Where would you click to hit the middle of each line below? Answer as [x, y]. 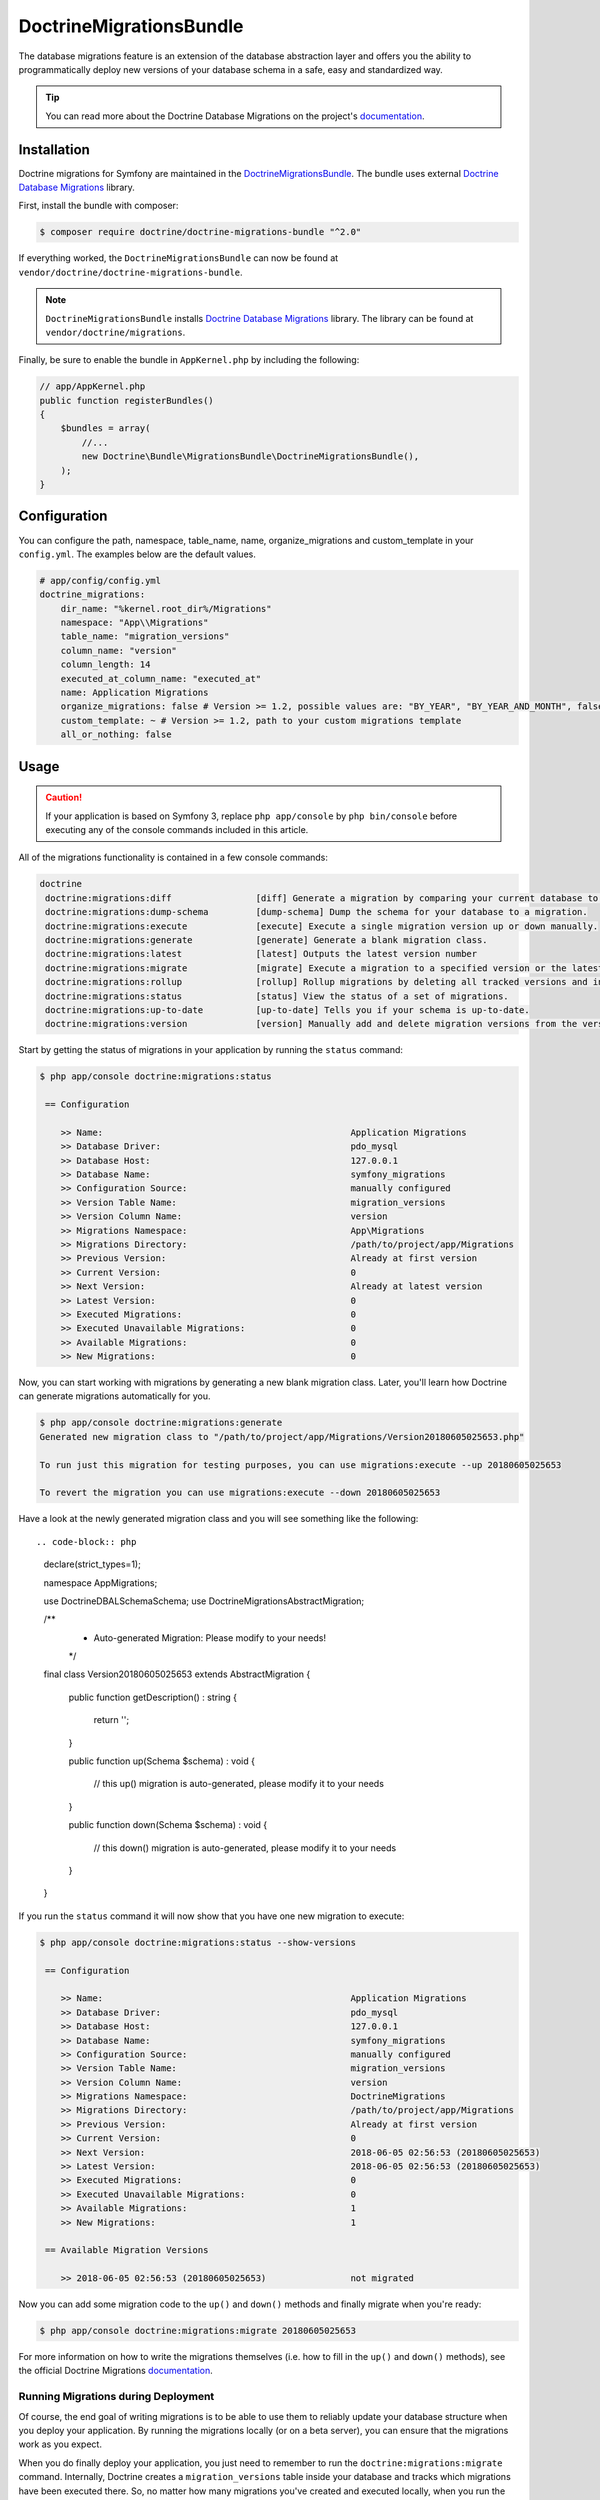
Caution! [64, 797]
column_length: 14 [105, 664]
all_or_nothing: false [116, 734]
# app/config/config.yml [100, 580]
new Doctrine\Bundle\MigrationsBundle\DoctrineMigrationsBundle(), [250, 456]
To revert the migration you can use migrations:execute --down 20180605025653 [240, 1493]
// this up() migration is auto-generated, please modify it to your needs [239, 1784]
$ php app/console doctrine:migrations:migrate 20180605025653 [198, 2331]
